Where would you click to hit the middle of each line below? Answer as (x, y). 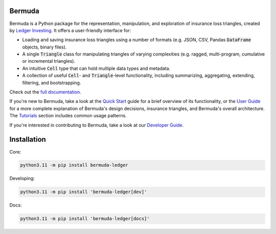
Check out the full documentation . (45, 92)
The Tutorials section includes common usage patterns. (68, 116)
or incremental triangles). (49, 61)
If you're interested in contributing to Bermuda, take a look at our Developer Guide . (97, 125)
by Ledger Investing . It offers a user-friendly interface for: (70, 30)
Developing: (22, 178)
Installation (28, 139)
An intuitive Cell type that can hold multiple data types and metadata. (96, 68)
